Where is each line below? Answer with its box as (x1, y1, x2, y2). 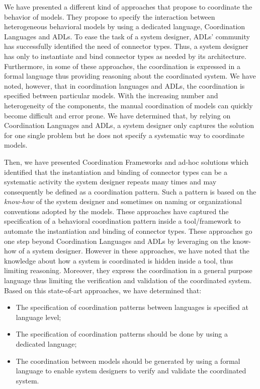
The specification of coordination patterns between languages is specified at (16, 302, 248, 312)
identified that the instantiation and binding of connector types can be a (4, 166, 227, 177)
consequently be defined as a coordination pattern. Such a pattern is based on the (4, 186, 256, 197)
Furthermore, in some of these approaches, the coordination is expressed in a (4, 60, 240, 71)
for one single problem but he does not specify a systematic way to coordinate (4, 129, 245, 140)
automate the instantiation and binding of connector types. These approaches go (4, 226, 252, 236)
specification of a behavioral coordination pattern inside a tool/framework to (4, 216, 241, 226)
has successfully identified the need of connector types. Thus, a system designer (4, 41, 248, 51)
